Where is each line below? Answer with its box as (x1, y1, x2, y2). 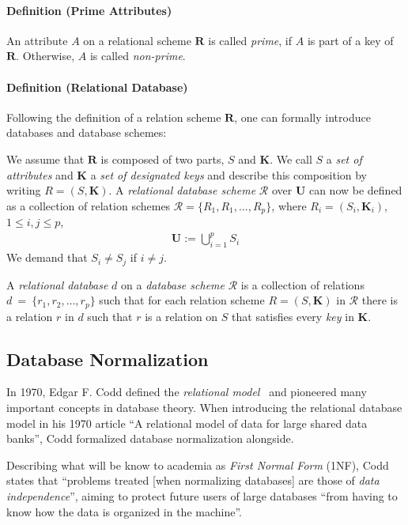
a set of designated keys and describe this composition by (90, 166, 368, 183)
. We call (270, 150, 312, 167)
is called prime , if (208, 32, 293, 48)
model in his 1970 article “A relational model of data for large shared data (6, 414, 368, 431)
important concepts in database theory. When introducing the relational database (6, 399, 402, 416)
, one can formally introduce (234, 108, 371, 125)
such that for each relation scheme (99, 292, 265, 308)
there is (361, 292, 398, 308)
